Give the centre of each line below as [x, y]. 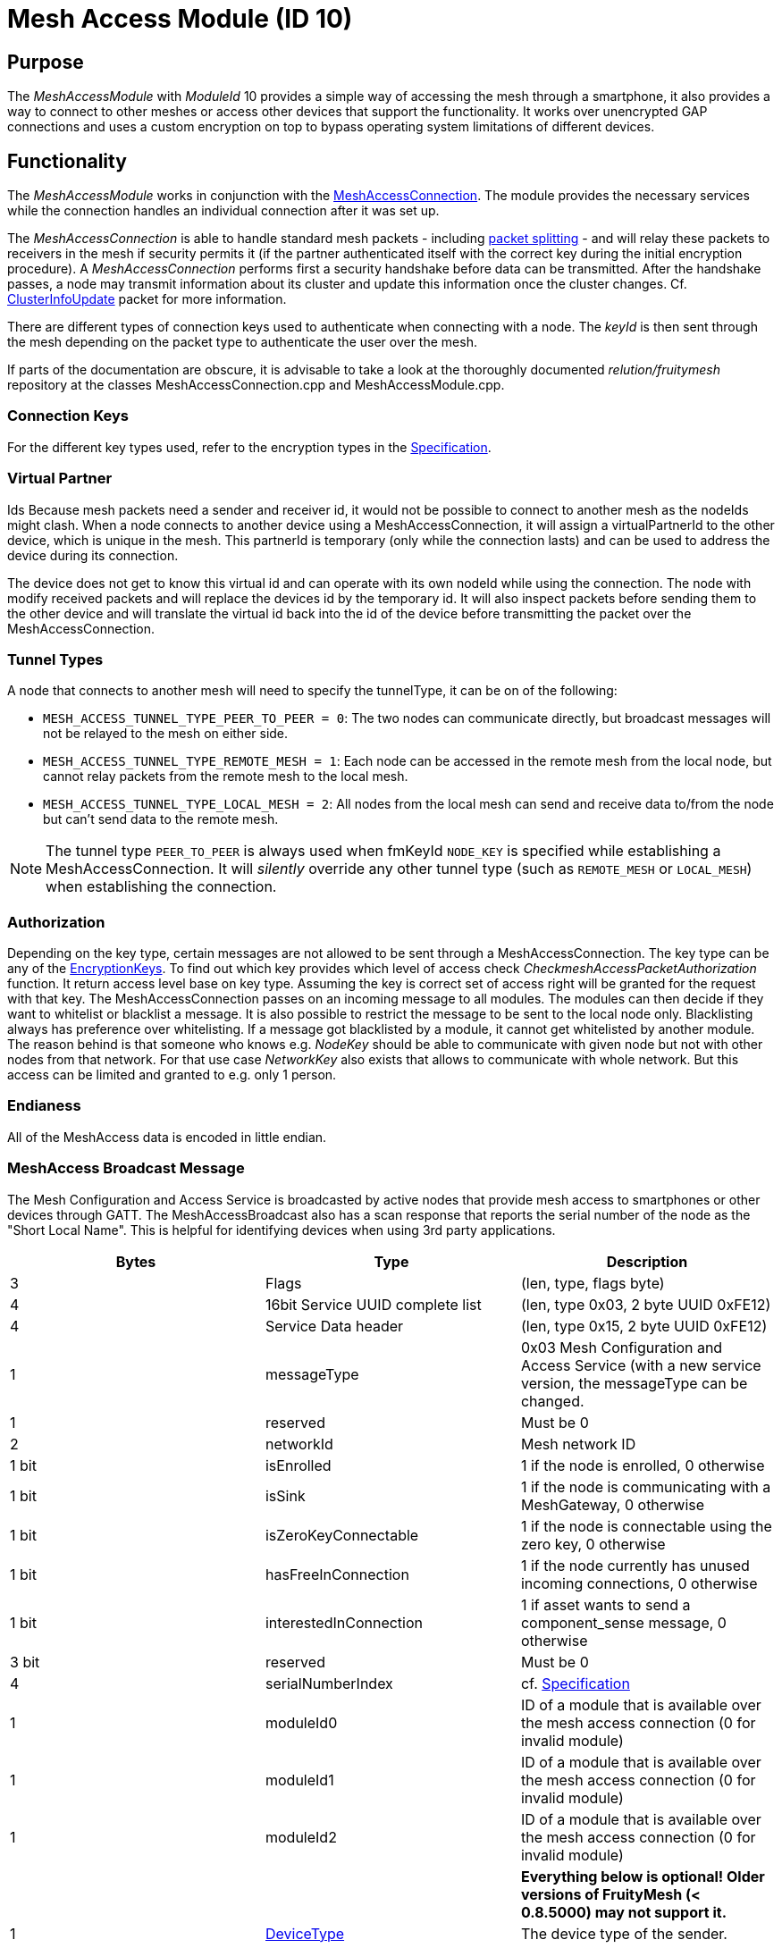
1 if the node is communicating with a [646, 1486]
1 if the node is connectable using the [646, 1526]
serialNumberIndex [329, 1683]
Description [647, 1261]
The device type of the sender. [624, 1933]
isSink [285, 1495]
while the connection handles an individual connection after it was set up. [223, 211]
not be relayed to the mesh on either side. [166, 734]
